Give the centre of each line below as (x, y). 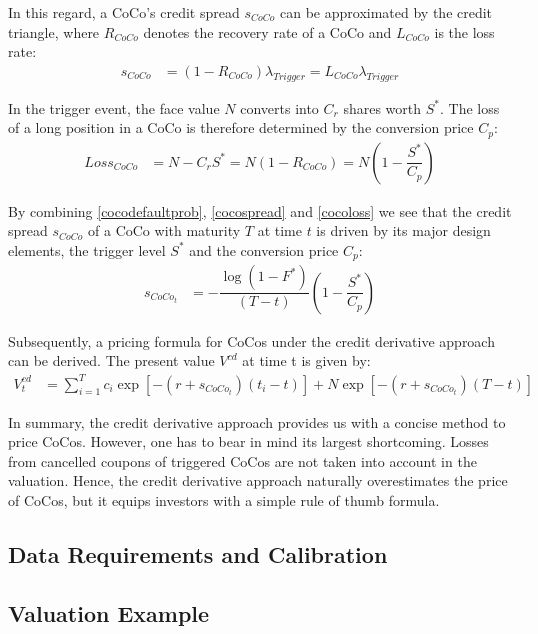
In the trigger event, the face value (114, 107)
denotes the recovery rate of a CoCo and (267, 31)
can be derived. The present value (111, 360)
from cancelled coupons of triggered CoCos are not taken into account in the (242, 460)
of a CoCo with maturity (164, 230)
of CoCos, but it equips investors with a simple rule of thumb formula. (224, 499)
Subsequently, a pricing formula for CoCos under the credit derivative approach (251, 340)
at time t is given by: (306, 360)
